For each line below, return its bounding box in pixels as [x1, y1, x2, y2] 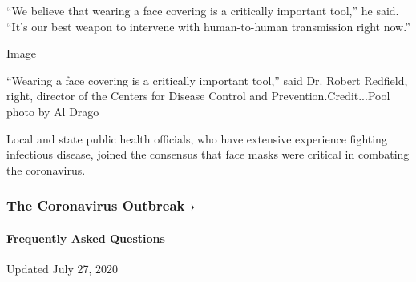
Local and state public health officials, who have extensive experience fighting [6, 130, 387, 147]
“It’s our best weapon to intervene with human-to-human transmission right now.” [6, 18, 410, 34]
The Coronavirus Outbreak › [6, 195, 196, 216]
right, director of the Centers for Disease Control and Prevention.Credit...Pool [6, 87, 390, 104]
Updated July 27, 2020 [6, 260, 119, 276]
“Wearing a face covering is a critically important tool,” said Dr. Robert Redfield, [6, 71, 408, 88]
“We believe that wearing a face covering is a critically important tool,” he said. [6, 2, 399, 18]
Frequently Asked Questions [6, 229, 165, 246]
